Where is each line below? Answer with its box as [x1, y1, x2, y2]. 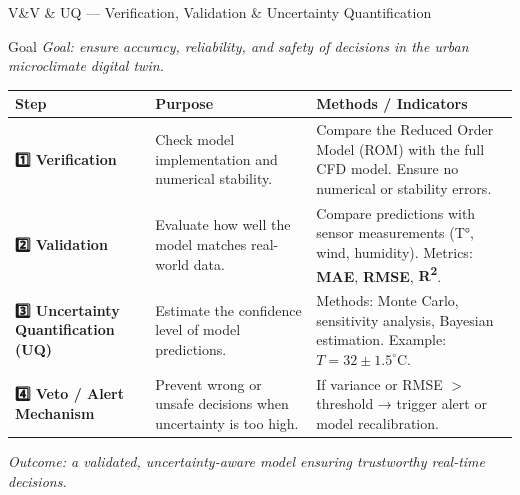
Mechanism [15, 403, 95, 424]
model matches [155, 233, 247, 254]
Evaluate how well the [155, 214, 291, 235]
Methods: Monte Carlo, [316, 290, 459, 311]
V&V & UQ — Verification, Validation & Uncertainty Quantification [8, 2, 432, 22]
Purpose [155, 93, 214, 114]
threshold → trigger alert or [316, 393, 487, 414]
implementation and [155, 148, 278, 169]
